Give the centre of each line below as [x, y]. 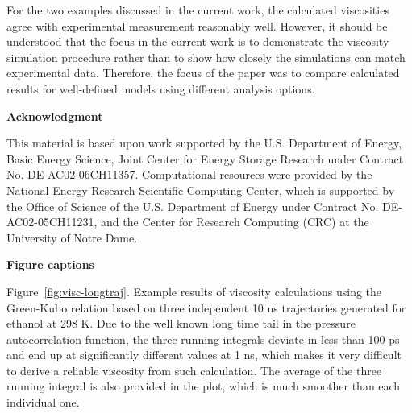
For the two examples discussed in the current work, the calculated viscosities [198, 10]
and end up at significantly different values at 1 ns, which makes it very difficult [204, 355]
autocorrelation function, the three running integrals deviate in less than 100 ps [203, 339]
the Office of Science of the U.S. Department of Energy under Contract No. [193, 206]
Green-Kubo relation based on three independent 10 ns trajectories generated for [206, 307]
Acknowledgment [55, 116]
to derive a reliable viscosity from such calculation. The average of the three [194, 370]
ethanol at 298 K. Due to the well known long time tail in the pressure [181, 323]
